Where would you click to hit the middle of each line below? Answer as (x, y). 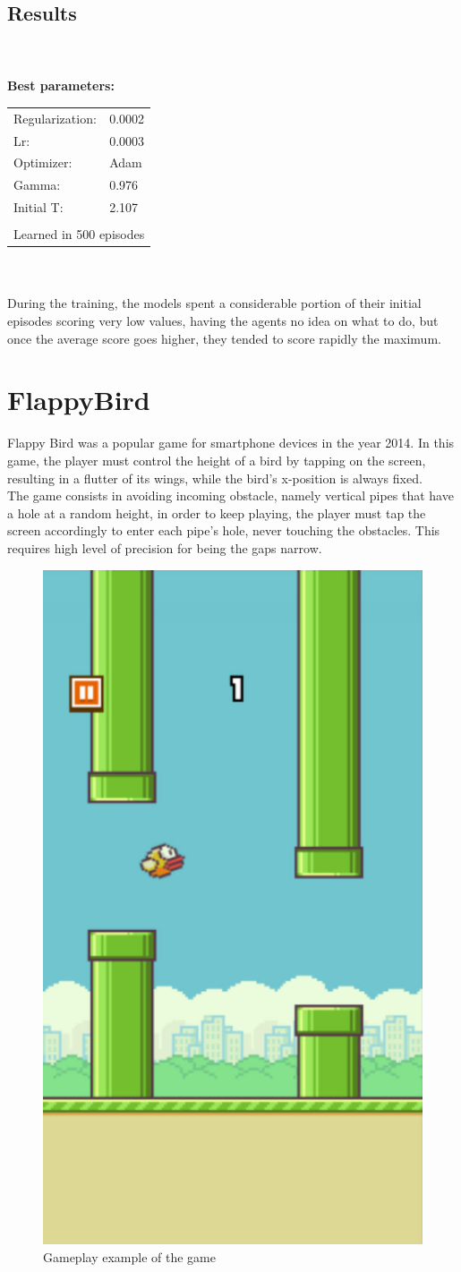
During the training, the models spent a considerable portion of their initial (214, 303)
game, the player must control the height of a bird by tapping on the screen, (217, 460)
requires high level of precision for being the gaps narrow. (165, 547)
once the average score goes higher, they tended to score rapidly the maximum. (224, 338)
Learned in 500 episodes (79, 234)
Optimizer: (43, 162)
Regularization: (55, 118)
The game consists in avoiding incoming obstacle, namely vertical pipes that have (230, 495)
